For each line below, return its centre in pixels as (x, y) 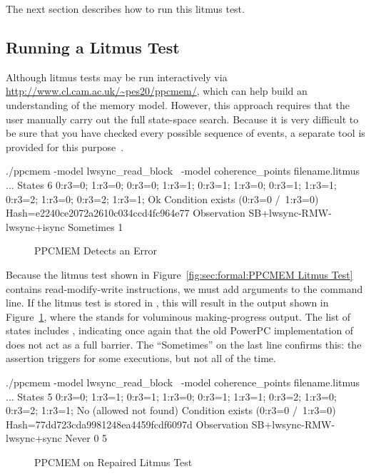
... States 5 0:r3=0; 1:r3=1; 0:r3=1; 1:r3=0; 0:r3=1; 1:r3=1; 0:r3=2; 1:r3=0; (172, 396)
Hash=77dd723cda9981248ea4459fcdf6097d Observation (127, 424)
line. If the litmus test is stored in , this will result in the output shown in (167, 303)
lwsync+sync (34, 438)
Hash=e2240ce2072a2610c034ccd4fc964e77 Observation (126, 213)
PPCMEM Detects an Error (96, 251)
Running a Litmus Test (93, 47)
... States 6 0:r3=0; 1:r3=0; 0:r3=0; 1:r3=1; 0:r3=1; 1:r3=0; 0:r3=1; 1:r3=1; (172, 184)
